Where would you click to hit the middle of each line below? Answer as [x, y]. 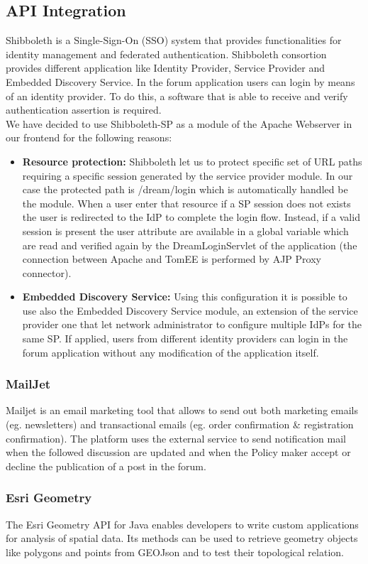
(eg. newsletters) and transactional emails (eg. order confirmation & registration [180, 424]
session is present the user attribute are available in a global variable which [185, 231]
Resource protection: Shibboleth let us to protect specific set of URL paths [192, 161]
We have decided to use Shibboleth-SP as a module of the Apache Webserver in [179, 123]
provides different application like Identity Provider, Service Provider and [165, 68]
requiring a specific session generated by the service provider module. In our [188, 175]
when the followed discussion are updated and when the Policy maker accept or [178, 452]
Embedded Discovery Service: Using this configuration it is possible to [185, 297]
